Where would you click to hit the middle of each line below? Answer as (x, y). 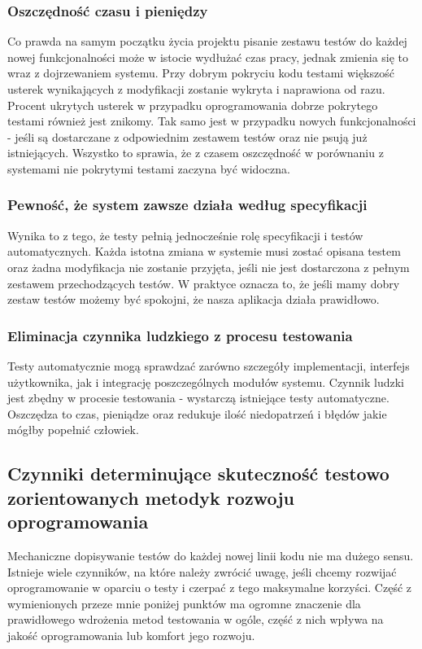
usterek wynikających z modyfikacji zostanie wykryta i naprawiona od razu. (196, 89)
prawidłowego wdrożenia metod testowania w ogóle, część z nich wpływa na (196, 619)
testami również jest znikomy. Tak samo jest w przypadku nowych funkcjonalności (212, 121)
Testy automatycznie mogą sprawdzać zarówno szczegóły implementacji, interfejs (209, 365)
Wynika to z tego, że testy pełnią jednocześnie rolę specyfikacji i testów (185, 235)
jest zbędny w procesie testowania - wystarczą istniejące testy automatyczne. (198, 398)
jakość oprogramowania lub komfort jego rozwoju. (131, 635)
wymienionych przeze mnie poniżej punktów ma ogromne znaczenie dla (184, 603)
